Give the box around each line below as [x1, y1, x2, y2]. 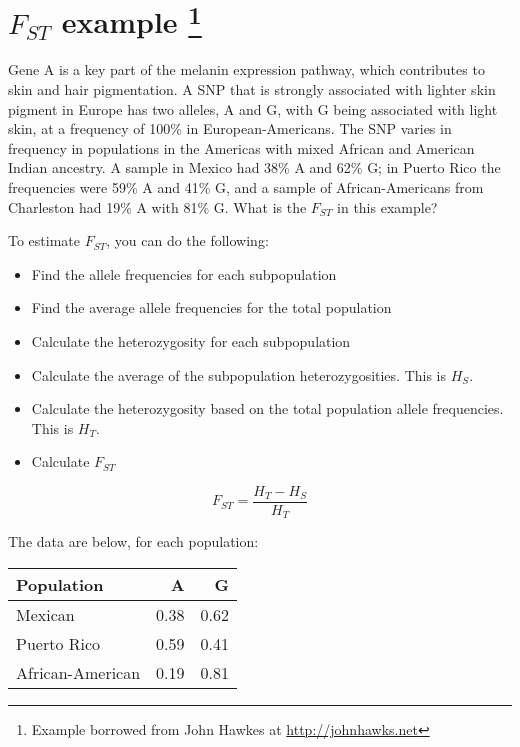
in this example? [337, 196, 438, 217]
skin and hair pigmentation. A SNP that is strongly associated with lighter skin [8, 79, 496, 100]
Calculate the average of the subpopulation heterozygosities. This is [31, 364, 447, 385]
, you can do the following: [106, 230, 269, 251]
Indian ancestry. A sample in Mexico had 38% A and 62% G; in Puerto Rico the [8, 157, 501, 178]
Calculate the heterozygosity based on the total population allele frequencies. [31, 398, 504, 419]
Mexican [16, 603, 75, 627]
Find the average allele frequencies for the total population [31, 297, 392, 318]
